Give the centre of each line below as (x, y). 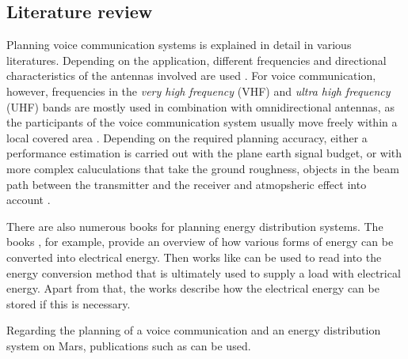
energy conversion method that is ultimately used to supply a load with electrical (204, 272)
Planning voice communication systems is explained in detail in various (179, 45)
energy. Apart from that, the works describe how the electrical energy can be (193, 288)
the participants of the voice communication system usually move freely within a (202, 122)
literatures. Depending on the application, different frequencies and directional (196, 60)
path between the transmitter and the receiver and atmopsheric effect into (187, 184)
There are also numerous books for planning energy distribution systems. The (195, 226)
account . (29, 200)
